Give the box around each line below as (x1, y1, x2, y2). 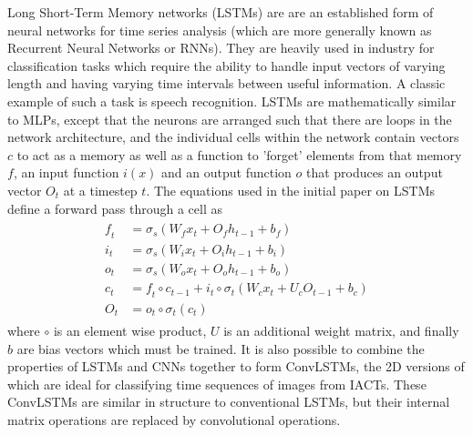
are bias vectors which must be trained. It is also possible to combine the (16, 339, 425, 358)
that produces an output (305, 163, 443, 182)
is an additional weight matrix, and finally (223, 320, 459, 339)
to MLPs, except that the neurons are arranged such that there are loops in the (7, 109, 452, 128)
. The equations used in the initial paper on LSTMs (146, 180, 436, 199)
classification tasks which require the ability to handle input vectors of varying (7, 56, 446, 75)
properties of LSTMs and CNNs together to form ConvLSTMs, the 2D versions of (7, 357, 465, 376)
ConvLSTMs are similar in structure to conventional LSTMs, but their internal (7, 392, 450, 411)
